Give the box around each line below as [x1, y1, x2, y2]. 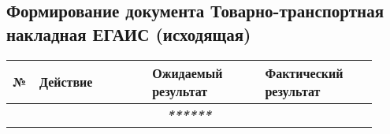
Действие [39, 73, 93, 91]
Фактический [265, 63, 344, 82]
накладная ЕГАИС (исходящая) [6, 21, 251, 46]
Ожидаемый [152, 63, 223, 82]
